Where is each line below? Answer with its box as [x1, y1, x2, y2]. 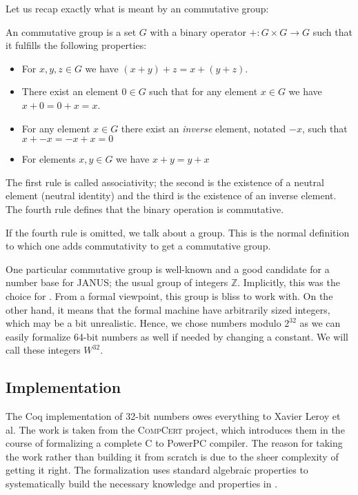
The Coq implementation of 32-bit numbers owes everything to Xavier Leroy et [6, 409, 341, 423]
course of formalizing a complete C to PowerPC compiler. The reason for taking [6, 436, 343, 450]
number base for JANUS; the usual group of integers [6, 275, 228, 290]
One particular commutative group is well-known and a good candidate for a [6, 261, 330, 276]
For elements [21, 152, 76, 166]
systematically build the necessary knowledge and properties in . [6, 476, 278, 491]
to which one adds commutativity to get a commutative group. [6, 239, 271, 253]
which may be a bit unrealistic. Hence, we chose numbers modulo [6, 316, 281, 330]
